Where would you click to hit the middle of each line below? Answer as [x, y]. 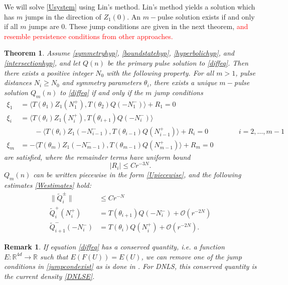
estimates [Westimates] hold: [48, 185]
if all [11, 26]
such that [54, 256]
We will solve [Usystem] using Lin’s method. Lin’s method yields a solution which [130, 7]
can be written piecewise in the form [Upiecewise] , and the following [137, 175]
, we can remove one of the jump [191, 256]
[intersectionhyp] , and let [42, 62]
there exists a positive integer [49, 72]
